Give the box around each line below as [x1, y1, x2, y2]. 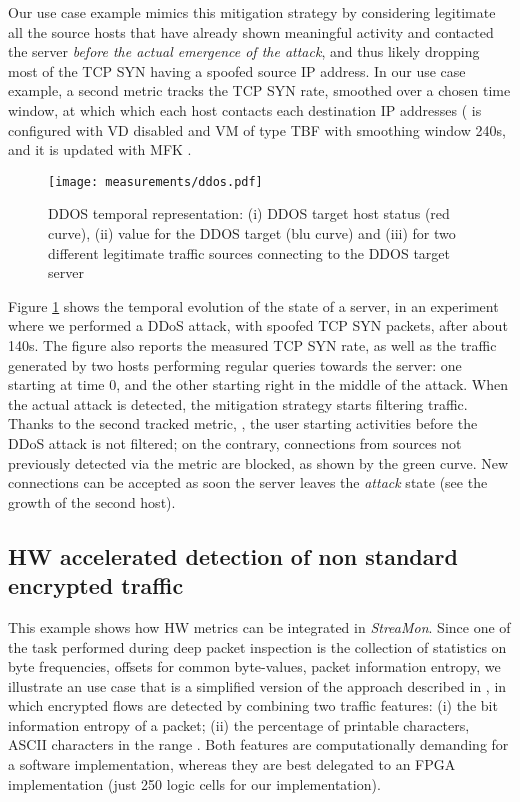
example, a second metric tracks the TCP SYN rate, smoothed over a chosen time [8, 80, 511, 101]
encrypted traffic [8, 570, 184, 601]
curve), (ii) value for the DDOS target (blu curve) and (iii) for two [48, 223, 456, 243]
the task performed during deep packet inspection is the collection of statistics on [8, 636, 507, 657]
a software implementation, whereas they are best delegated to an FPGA [8, 754, 456, 775]
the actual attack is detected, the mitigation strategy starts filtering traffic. [8, 393, 468, 414]
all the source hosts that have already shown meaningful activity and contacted [8, 21, 494, 42]
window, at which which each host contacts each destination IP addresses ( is [8, 99, 482, 120]
